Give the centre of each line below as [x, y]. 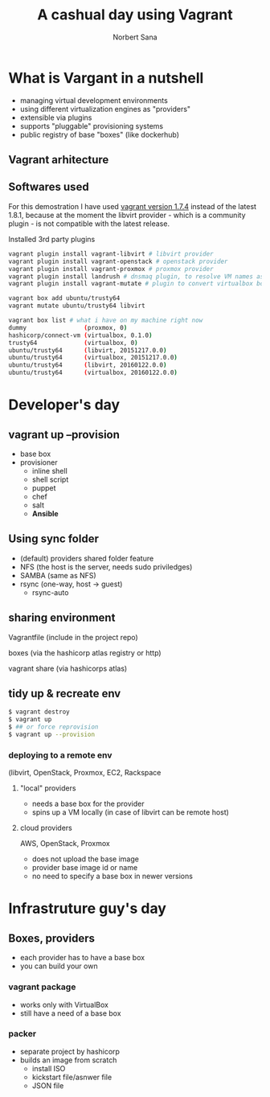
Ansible [45, 514]
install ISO [49, 1068]
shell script [50, 479]
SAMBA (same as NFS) [58, 575]
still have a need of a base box [71, 1013]
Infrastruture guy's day [88, 908]
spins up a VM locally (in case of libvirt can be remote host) [130, 812]
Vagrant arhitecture [59, 160]
